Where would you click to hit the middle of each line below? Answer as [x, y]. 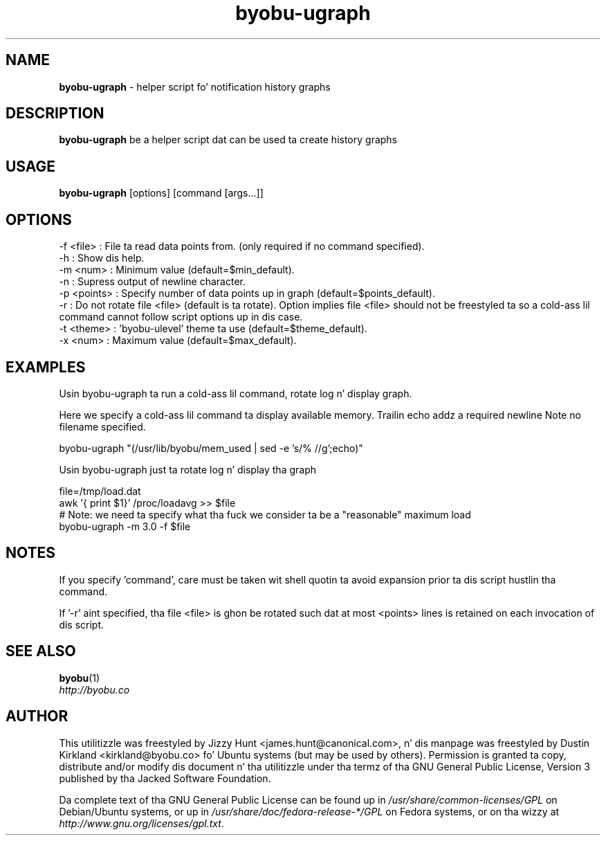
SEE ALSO [41, 651]
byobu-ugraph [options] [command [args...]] [161, 193]
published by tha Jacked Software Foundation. [165, 778]
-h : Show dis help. [102, 258]
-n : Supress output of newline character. [152, 282]
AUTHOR [37, 716]
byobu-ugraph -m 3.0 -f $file [125, 526]
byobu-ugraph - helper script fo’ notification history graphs [195, 87]
